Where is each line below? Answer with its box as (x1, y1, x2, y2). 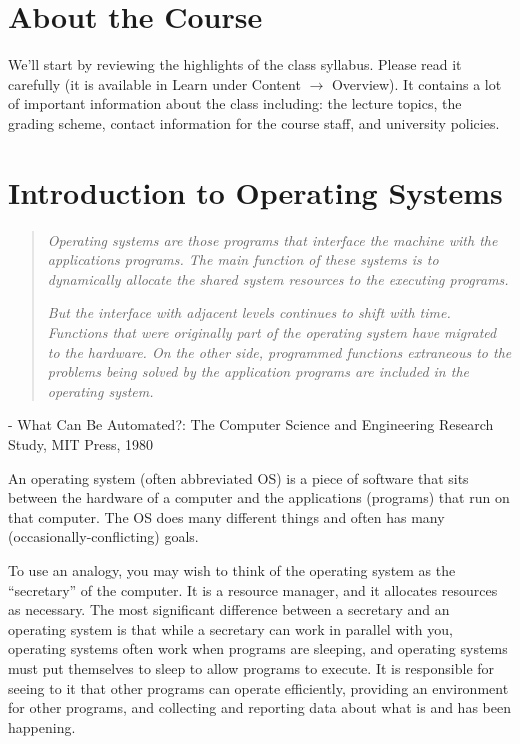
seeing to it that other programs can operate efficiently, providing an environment (8, 677, 509, 698)
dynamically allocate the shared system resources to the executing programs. (47, 268, 509, 289)
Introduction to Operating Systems (8, 171, 503, 212)
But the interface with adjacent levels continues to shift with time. (47, 302, 451, 323)
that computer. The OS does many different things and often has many (8, 506, 445, 527)
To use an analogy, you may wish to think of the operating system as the (8, 559, 456, 580)
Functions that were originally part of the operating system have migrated (47, 322, 497, 342)
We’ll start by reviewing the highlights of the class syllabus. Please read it (8, 54, 462, 75)
